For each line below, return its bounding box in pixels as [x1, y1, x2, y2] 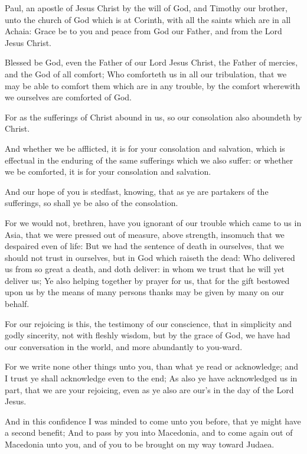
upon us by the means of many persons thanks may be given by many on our [5, 286, 284, 298]
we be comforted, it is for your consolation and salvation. [5, 165, 211, 178]
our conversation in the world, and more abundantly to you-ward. [5, 340, 243, 352]
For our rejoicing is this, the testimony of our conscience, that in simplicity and [5, 317, 292, 329]
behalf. [5, 298, 30, 310]
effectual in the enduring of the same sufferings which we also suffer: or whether [5, 153, 293, 166]
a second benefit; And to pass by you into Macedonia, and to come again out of [5, 426, 293, 439]
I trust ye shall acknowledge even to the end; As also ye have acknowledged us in [5, 372, 298, 384]
